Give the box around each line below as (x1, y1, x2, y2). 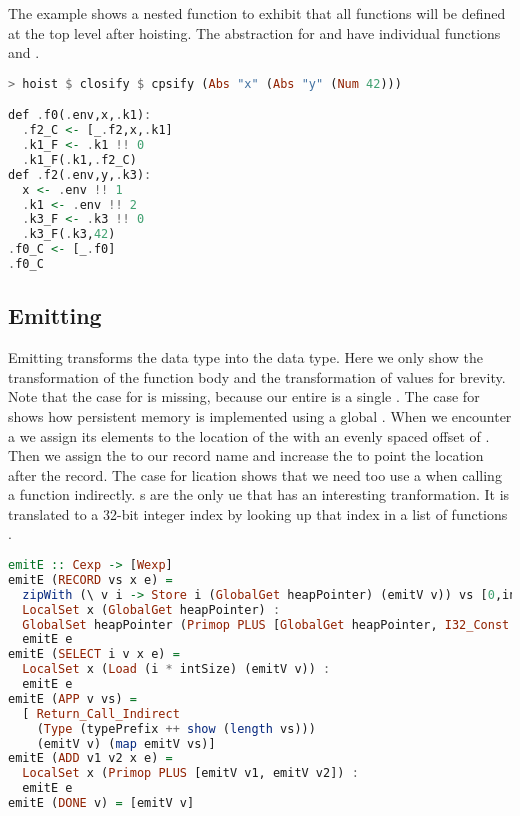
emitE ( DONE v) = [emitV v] (8, 796, 195, 811)
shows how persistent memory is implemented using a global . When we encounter (8, 405, 512, 426)
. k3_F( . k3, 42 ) (22, 227, 116, 242)
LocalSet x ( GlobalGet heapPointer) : (22, 602, 281, 617)
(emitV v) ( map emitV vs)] (36, 736, 216, 751)
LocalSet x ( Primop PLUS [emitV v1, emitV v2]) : (22, 766, 359, 781)
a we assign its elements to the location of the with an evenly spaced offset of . (8, 425, 490, 446)
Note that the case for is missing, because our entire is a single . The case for (8, 386, 480, 407)
